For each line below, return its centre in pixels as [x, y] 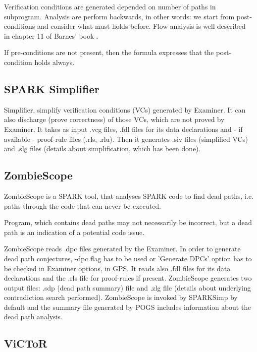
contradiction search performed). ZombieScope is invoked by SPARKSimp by [121, 297]
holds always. [54, 62]
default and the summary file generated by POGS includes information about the [128, 307]
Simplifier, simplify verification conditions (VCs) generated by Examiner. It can [125, 109]
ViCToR [26, 343]
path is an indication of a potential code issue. [74, 232]
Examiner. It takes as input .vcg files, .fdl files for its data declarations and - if [123, 129]
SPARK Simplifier [52, 88]
